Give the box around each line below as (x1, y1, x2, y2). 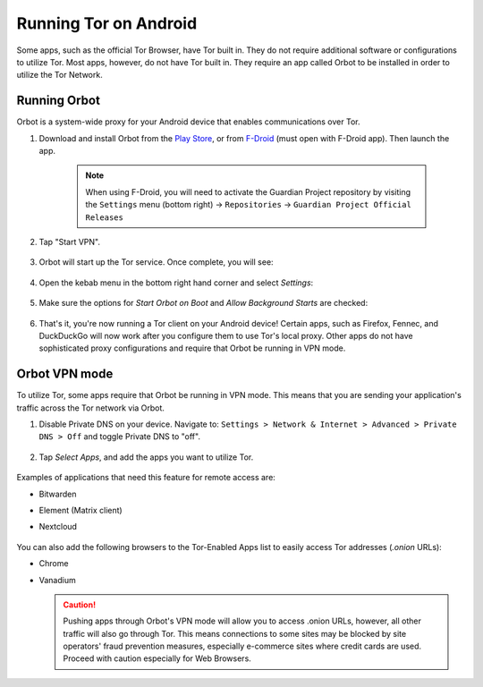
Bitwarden (38, 488, 77, 499)
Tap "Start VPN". (38, 236, 100, 247)
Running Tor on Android (16, 13, 198, 33)
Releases (85, 212, 124, 223)
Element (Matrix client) (38, 505, 123, 515)
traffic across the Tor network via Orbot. (16, 403, 165, 413)
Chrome (38, 558, 69, 569)
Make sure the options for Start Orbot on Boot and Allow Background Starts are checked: (38, 298, 369, 309)
